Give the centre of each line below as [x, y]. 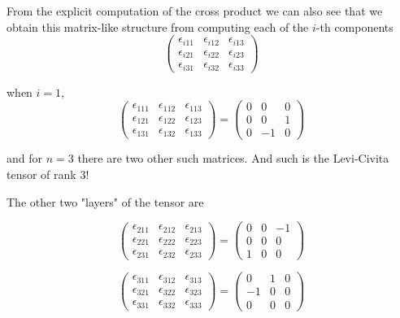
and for [25, 158]
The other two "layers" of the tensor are [105, 201]
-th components [354, 26]
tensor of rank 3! [48, 174]
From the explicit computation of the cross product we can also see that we [195, 11]
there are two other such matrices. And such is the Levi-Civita [233, 158]
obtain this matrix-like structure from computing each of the [158, 26]
